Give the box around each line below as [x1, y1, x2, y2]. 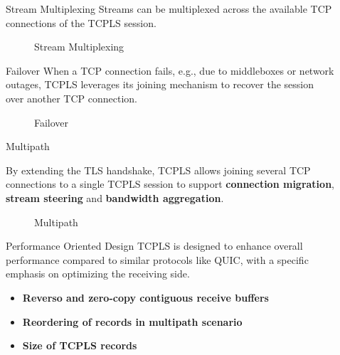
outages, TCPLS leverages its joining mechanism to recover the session [6, 77, 314, 92]
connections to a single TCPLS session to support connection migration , [6, 176, 334, 191]
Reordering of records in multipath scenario [22, 314, 243, 329]
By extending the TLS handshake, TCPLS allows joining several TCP [6, 162, 311, 177]
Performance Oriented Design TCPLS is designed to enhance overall [6, 238, 303, 253]
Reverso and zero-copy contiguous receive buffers [22, 290, 269, 304]
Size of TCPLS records [22, 338, 137, 353]
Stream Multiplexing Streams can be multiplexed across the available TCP [6, 1, 332, 16]
